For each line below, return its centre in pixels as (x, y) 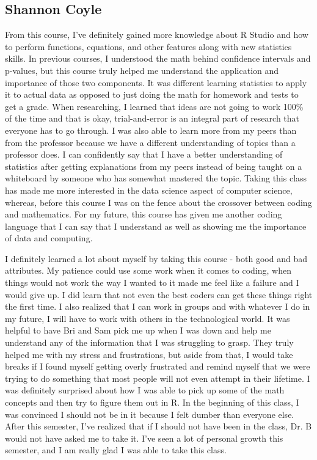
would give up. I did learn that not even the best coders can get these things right (159, 294)
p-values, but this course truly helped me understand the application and (142, 70)
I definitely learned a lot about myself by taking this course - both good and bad (156, 258)
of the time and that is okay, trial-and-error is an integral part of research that (152, 118)
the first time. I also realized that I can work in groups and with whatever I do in (158, 306)
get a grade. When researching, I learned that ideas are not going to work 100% (154, 106)
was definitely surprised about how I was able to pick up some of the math (145, 390)
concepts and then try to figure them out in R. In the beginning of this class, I (152, 402)
